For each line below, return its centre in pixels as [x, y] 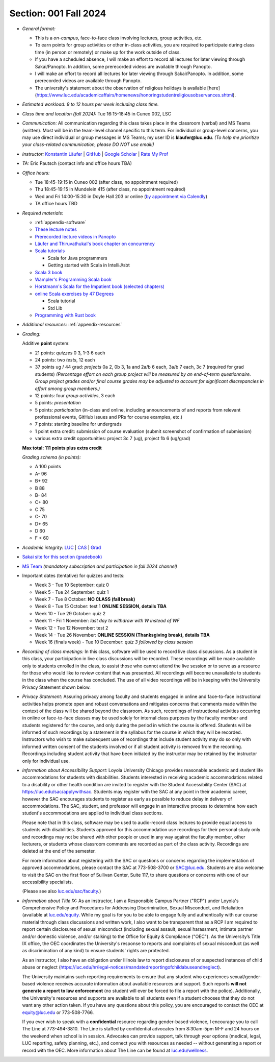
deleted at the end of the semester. [59, 851]
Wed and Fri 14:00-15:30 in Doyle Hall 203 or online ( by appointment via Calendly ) [121, 196]
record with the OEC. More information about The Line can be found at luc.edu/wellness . [115, 1050]
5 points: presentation [58, 403]
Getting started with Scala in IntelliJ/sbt [89, 265]
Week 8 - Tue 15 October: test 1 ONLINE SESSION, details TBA [101, 606]
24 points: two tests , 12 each [65, 359]
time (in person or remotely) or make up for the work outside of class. [108, 52]
